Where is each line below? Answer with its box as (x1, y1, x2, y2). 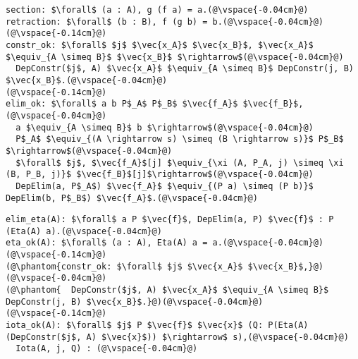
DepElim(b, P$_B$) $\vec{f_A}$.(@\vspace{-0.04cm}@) (6, 193, 258, 203)
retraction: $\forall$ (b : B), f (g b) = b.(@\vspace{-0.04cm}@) (6, 16, 324, 27)
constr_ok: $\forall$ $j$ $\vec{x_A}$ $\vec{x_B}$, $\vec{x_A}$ (6, 39, 314, 50)
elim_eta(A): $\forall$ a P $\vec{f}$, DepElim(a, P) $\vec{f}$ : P (6, 214, 334, 225)
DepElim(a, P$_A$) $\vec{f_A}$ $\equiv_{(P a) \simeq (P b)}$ (16, 181, 314, 191)
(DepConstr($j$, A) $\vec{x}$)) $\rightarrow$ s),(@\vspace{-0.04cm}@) (6, 331, 349, 342)
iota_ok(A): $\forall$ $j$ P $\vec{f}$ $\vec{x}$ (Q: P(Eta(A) (6, 320, 309, 331)
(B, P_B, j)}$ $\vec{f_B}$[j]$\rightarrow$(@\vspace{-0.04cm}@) (6, 169, 314, 180)
